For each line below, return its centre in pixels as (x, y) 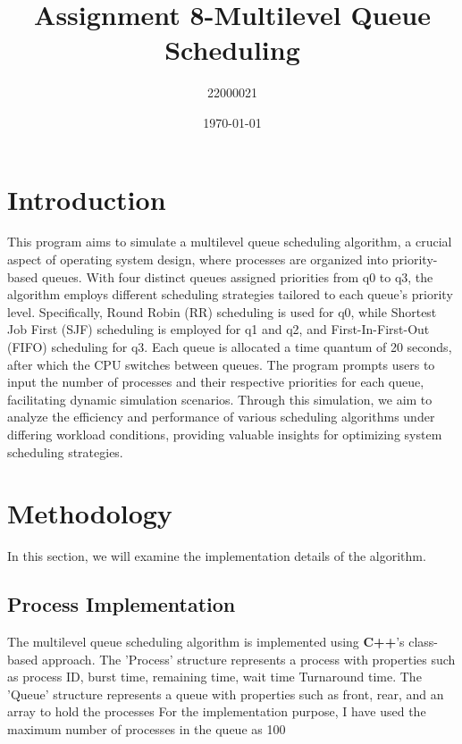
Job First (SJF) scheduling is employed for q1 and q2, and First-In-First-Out (218, 329)
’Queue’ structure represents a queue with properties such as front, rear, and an (226, 694)
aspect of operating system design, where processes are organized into (198, 259)
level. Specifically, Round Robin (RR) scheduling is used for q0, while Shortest (222, 311)
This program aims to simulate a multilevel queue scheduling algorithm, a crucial (230, 242)
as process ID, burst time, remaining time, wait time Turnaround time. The (214, 677)
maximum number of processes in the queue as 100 (147, 729)
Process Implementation (122, 604)
